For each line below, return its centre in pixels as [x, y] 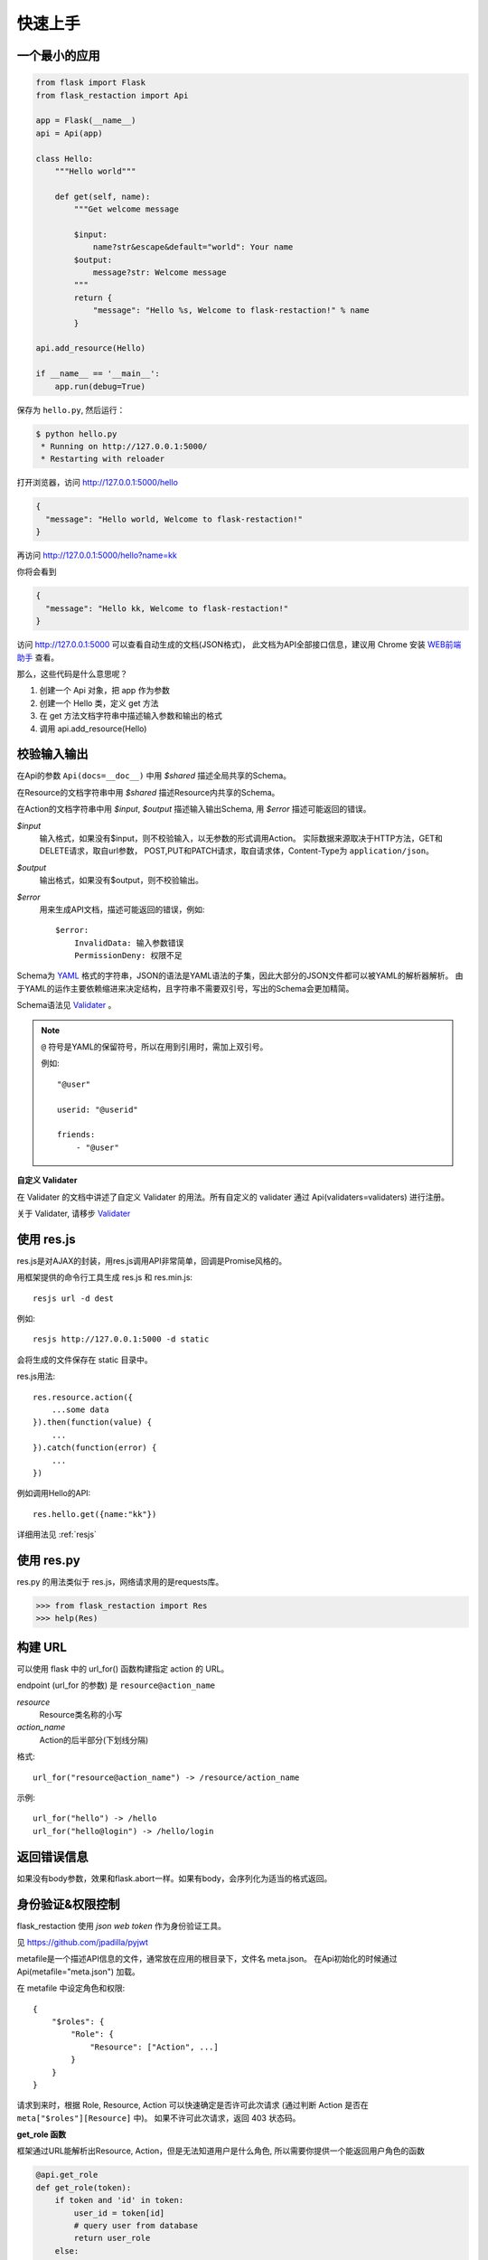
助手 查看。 [38, 657]
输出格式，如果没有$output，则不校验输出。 [121, 880]
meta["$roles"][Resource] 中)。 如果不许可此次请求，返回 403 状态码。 [159, 2118]
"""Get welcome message [127, 209]
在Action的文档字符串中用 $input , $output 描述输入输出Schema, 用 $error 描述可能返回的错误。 [194, 809]
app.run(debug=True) [100, 386]
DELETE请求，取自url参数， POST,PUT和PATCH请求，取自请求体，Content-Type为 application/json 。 [236, 851]
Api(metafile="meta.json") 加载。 [78, 1972]
